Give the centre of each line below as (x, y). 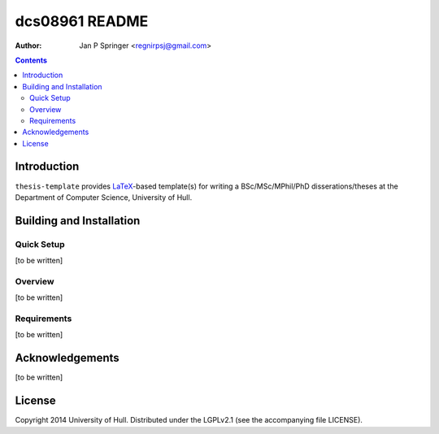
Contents (31, 60)
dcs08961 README (82, 21)
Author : (28, 46)
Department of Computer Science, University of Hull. (104, 197)
